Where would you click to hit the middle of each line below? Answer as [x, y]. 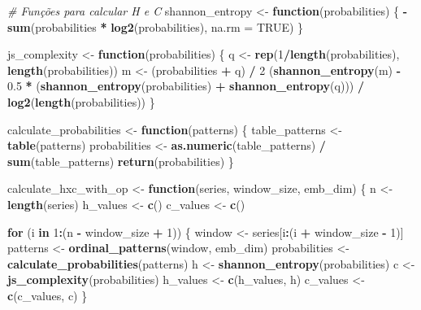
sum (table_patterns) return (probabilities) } [121, 161]
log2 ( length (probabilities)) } [81, 101]
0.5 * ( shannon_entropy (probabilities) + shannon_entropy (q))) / [186, 86]
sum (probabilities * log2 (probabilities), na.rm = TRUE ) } [156, 26]
